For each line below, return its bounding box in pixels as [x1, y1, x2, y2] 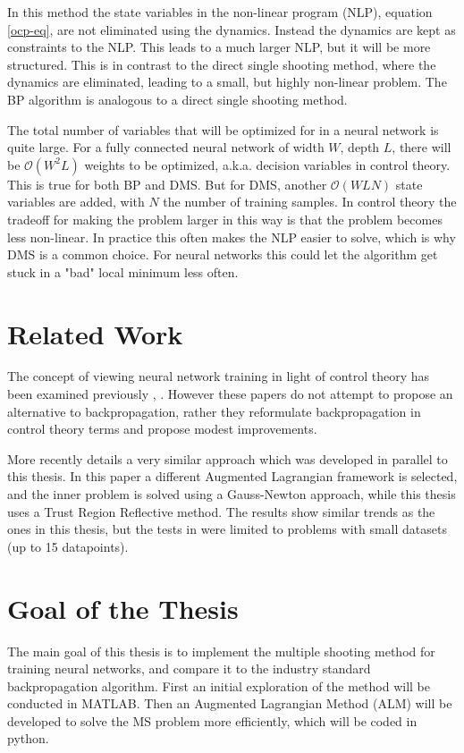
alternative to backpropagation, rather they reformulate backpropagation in [7, 402, 421, 420]
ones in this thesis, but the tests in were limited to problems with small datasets [7, 520, 447, 538]
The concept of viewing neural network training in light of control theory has [7, 367, 430, 385]
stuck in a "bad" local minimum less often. [7, 262, 239, 281]
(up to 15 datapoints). [7, 537, 129, 555]
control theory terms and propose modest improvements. [7, 419, 317, 438]
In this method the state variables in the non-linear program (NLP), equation [7, 3, 433, 21]
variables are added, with [7, 192, 145, 211]
